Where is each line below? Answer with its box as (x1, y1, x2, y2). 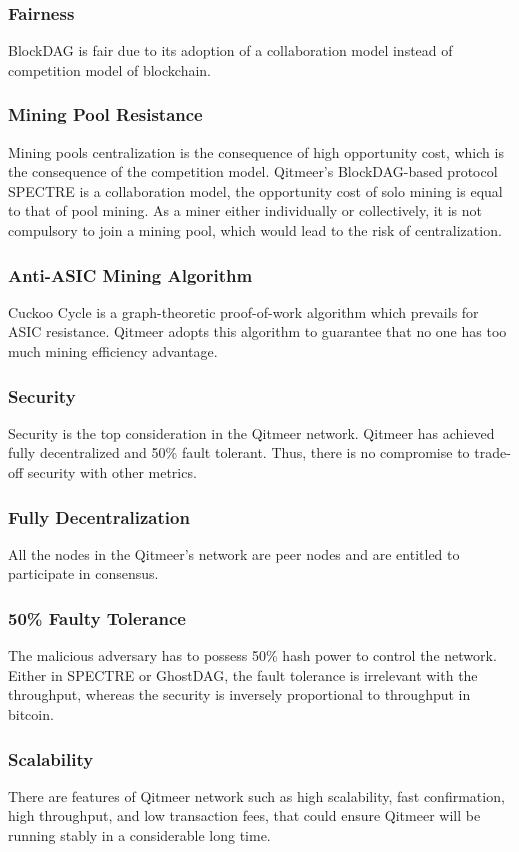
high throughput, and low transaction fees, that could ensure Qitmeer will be (8, 805, 481, 826)
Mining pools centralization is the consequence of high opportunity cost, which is (8, 141, 504, 162)
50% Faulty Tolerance (8, 605, 186, 630)
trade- (474, 442, 511, 463)
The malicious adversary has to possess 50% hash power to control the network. (8, 645, 497, 666)
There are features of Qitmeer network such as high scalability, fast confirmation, (8, 785, 505, 806)
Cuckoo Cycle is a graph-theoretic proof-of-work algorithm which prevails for (8, 301, 479, 322)
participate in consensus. (8, 563, 159, 584)
